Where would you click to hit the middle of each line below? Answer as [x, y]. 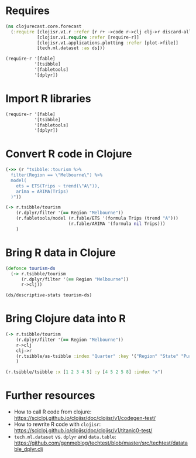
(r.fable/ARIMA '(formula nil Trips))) [117, 224]
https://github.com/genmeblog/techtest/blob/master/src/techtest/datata [101, 443]
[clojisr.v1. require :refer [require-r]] [88, 37]
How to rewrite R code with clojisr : [57, 424]
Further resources [50, 396]
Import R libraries [48, 98]
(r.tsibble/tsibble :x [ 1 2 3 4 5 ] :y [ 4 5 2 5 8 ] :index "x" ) [84, 372]
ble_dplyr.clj [28, 449]
